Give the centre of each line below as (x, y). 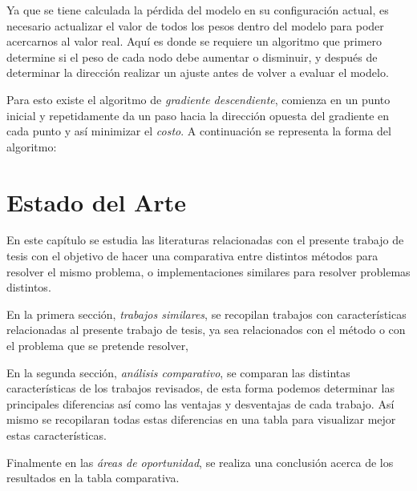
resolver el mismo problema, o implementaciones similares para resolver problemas (208, 271)
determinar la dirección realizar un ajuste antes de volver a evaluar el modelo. (198, 72)
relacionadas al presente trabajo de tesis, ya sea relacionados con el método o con (206, 330)
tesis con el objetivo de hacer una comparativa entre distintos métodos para (192, 256)
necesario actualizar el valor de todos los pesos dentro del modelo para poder (195, 25)
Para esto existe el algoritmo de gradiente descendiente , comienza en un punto (198, 99)
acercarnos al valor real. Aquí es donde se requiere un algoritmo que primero (194, 41)
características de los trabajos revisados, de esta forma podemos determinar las (200, 388)
